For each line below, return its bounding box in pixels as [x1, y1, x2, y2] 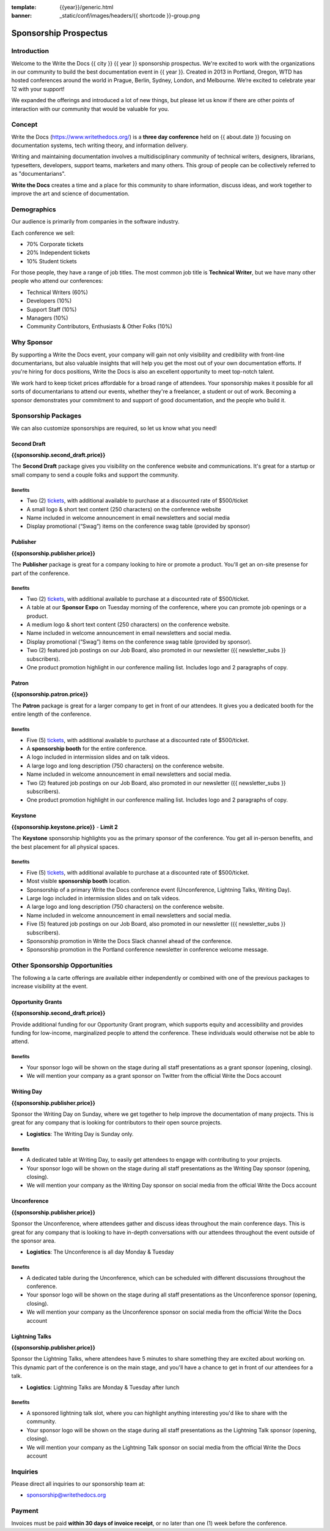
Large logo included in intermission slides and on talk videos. [26, 895, 180, 902]
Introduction [11, 47, 49, 55]
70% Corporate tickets [26, 240, 84, 247]
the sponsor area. [11, 1237, 56, 1244]
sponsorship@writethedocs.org [26, 1491, 106, 1499]
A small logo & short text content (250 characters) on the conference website [26, 505, 221, 513]
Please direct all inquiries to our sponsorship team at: [11, 1480, 145, 1488]
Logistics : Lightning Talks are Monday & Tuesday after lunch [26, 1383, 180, 1391]
